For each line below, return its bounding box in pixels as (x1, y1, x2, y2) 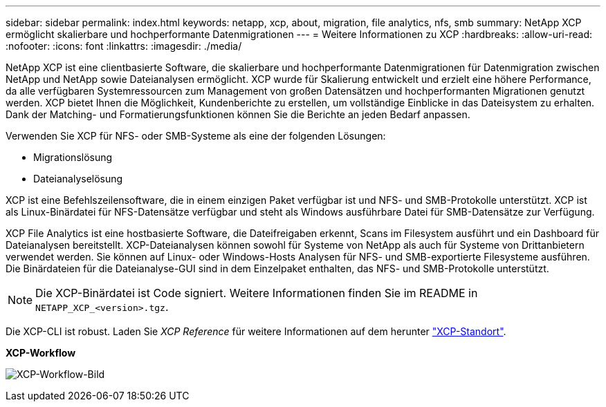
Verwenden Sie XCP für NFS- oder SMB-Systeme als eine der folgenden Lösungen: (6, 130, 386, 142)
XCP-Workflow (6, 347, 76, 359)
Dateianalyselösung (33, 173, 123, 184)
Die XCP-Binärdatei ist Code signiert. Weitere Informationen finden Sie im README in (35, 286, 478, 300)
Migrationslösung (33, 151, 113, 163)
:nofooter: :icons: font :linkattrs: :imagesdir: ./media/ (6, 40, 242, 52)
